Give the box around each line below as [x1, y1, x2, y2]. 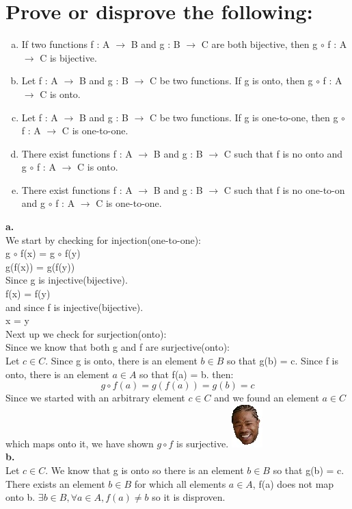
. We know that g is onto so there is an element [45, 462, 244, 477]
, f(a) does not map [252, 476, 334, 491]
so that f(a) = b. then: [139, 367, 234, 381]
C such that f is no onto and [224, 146, 343, 160]
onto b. [5, 490, 36, 504]
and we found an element [214, 390, 319, 405]
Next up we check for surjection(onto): [5, 326, 167, 340]
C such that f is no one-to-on [224, 182, 345, 197]
